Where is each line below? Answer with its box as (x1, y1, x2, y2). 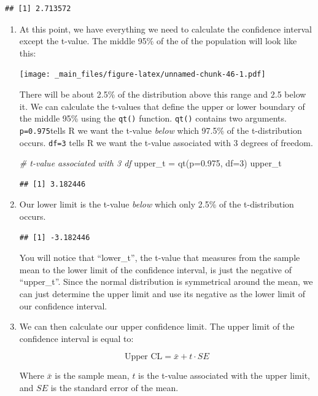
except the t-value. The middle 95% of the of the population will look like (19, 34, 297, 47)
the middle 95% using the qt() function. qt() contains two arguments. (19, 112, 287, 125)
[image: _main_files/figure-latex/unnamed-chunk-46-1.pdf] (19, 70, 266, 79)
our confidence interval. (19, 299, 107, 312)
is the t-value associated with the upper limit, (138, 369, 310, 382)
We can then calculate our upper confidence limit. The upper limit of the (19, 320, 295, 333)
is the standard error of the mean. (50, 381, 179, 394)
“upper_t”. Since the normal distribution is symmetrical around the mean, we (19, 275, 313, 288)
